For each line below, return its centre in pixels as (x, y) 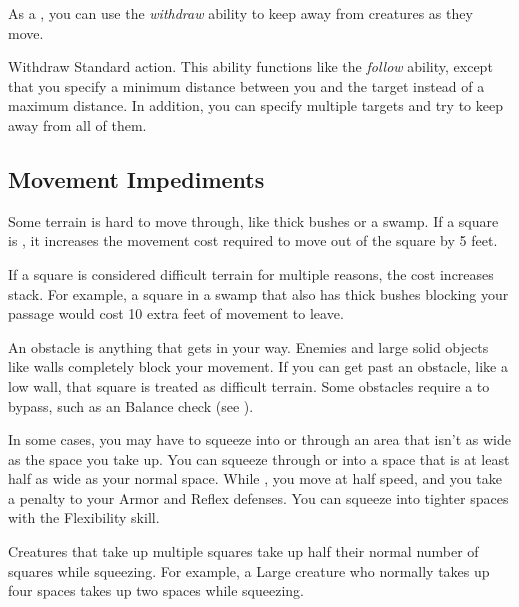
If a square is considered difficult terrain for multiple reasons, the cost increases (251, 273)
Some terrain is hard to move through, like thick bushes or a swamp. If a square (253, 220)
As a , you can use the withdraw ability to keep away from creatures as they (240, 13)
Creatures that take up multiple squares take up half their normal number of (243, 551)
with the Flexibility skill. (84, 517)
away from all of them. (77, 124)
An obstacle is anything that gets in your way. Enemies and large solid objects (248, 346)
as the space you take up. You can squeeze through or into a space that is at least (259, 458)
